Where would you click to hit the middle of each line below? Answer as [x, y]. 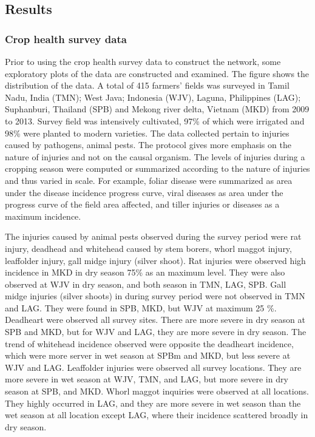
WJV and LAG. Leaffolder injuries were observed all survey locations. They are [153, 367]
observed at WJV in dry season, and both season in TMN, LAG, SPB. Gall [146, 284]
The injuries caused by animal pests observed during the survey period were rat [153, 236]
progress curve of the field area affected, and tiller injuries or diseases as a [142, 204]
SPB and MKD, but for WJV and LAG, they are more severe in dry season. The [156, 332]
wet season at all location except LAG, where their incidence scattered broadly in [157, 415]
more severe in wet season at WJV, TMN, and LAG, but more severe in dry [147, 379]
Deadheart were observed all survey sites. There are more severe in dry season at [155, 320]
